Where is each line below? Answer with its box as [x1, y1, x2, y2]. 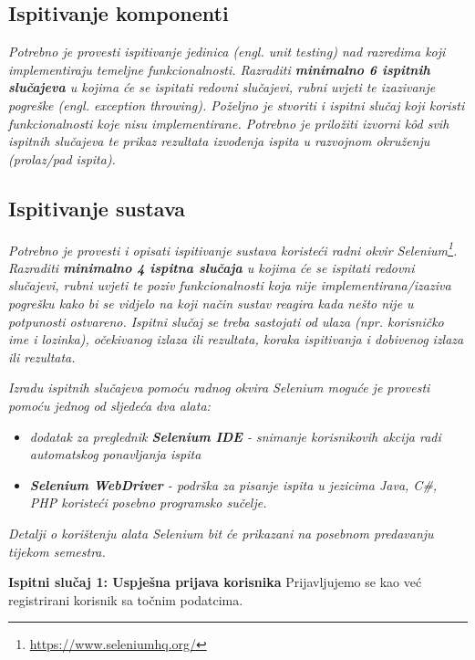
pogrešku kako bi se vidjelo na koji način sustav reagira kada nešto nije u [8, 294, 414, 312]
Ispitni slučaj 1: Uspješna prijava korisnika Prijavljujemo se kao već [8, 572, 422, 592]
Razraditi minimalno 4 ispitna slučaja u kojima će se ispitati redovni [8, 257, 415, 277]
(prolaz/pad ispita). [8, 149, 116, 168]
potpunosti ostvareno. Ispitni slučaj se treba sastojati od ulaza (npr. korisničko [8, 311, 444, 330]
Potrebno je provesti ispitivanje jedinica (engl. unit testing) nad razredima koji [8, 42, 446, 61]
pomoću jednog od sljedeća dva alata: [8, 395, 211, 414]
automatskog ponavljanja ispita [29, 445, 201, 464]
